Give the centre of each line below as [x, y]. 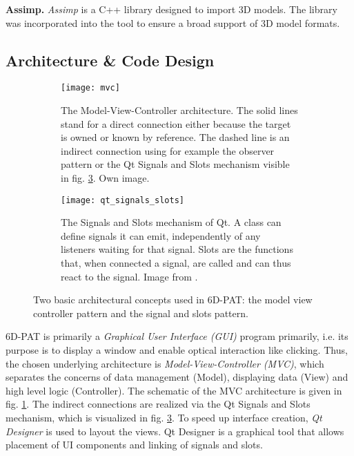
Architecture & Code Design [110, 60]
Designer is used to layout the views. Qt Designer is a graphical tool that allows [175, 431]
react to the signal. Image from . [129, 276]
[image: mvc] [90, 88]
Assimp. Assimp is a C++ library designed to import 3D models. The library [171, 9]
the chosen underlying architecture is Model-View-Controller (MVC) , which [165, 363]
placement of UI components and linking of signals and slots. [134, 445]
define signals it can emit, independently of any [161, 235]
